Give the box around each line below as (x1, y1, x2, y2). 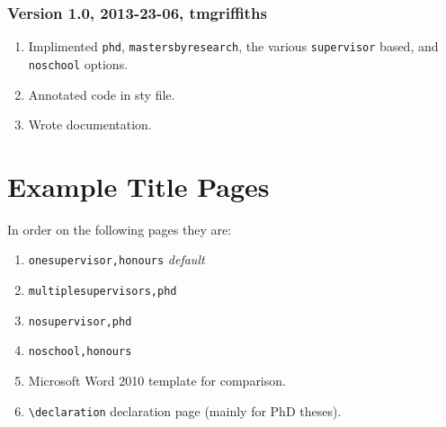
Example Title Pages (7, 167, 270, 204)
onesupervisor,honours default (28, 250, 205, 269)
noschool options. (28, 54, 129, 73)
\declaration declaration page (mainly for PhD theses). (28, 401, 342, 420)
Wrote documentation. (28, 115, 152, 134)
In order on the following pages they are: (7, 219, 232, 238)
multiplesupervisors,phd (28, 285, 177, 298)
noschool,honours (28, 345, 132, 359)
